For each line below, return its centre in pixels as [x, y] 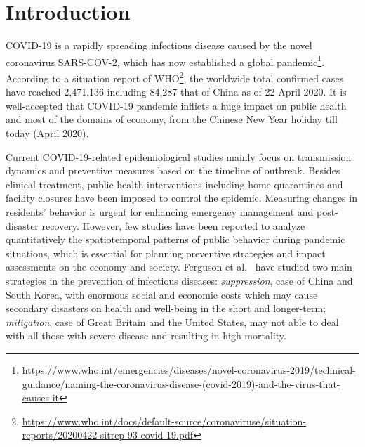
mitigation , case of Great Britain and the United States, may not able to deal [172, 322]
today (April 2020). [47, 133]
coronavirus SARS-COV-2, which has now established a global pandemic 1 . [165, 60]
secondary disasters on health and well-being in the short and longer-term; [166, 308]
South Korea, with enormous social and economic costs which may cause [162, 294]
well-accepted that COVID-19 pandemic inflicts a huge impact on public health [176, 105]
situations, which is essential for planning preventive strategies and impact [166, 253]
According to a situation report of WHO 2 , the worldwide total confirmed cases [175, 77]
